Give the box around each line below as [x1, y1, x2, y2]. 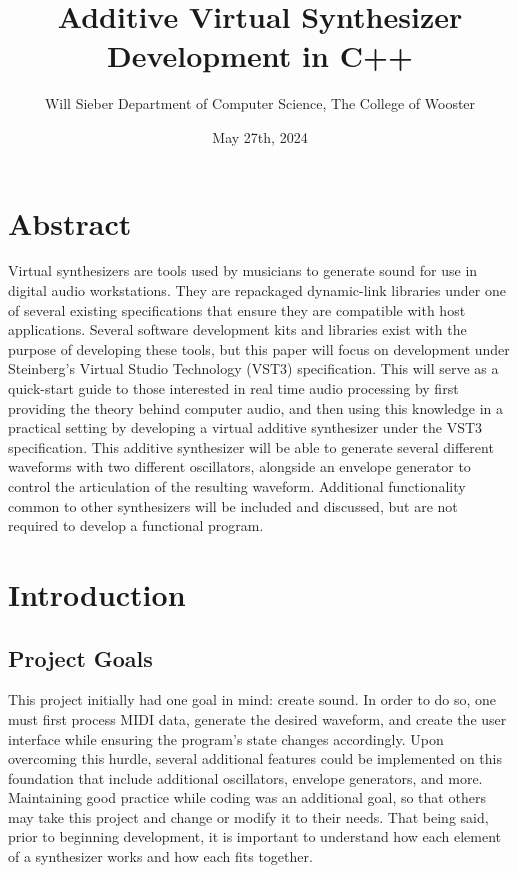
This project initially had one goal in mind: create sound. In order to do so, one [8, 689, 497, 710]
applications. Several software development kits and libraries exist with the [8, 319, 467, 340]
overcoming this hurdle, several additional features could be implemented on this [8, 748, 502, 769]
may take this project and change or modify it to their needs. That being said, [8, 806, 489, 827]
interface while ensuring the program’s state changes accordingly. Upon [8, 728, 444, 749]
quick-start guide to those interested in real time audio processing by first [8, 378, 459, 398]
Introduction [8, 573, 186, 614]
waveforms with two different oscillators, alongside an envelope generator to [8, 456, 471, 477]
